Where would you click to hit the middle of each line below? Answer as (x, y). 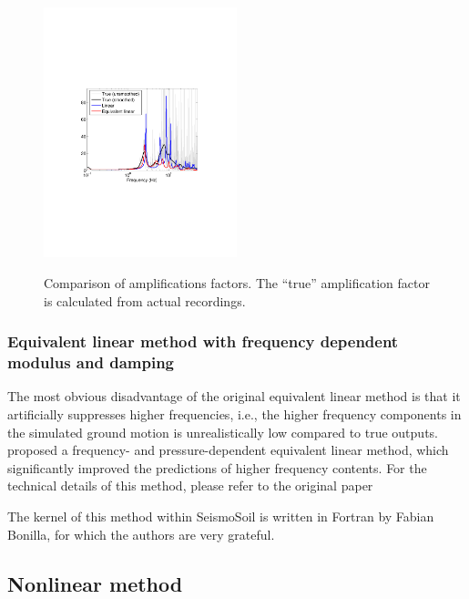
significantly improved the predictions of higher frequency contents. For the (217, 467)
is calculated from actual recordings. (145, 300)
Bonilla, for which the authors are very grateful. (141, 534)
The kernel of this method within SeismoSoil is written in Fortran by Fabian (221, 516)
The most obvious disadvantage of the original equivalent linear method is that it (234, 396)
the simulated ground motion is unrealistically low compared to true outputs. (223, 432)
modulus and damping (91, 362)
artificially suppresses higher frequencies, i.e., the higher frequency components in (234, 413)
